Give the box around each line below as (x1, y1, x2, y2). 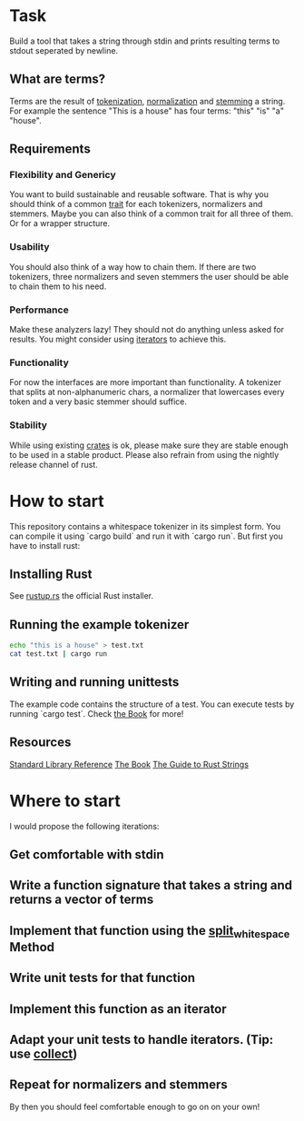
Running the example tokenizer (9, 617, 190, 632)
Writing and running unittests (9, 674, 180, 690)
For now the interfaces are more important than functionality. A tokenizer (9, 377, 281, 388)
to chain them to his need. (9, 281, 107, 292)
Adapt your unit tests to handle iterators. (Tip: (9, 1032, 274, 1047)
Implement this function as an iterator (9, 1001, 227, 1017)
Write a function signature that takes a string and (9, 878, 293, 893)
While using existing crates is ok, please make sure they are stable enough (9, 440, 289, 451)
